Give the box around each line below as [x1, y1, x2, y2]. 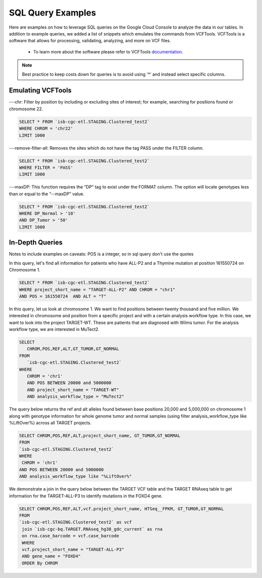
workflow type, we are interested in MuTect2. [9, 326, 99, 332]
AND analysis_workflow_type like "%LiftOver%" [19, 474, 132, 479]
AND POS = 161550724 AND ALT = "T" [19, 293, 107, 299]
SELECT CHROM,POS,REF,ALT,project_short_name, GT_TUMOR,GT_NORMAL [19, 433, 180, 438]
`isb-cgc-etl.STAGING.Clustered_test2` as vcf [19, 520, 132, 525]
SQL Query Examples [9, 7, 97, 18]
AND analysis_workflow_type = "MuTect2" [27, 394, 125, 399]
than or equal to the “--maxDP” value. [9, 191, 84, 197]
